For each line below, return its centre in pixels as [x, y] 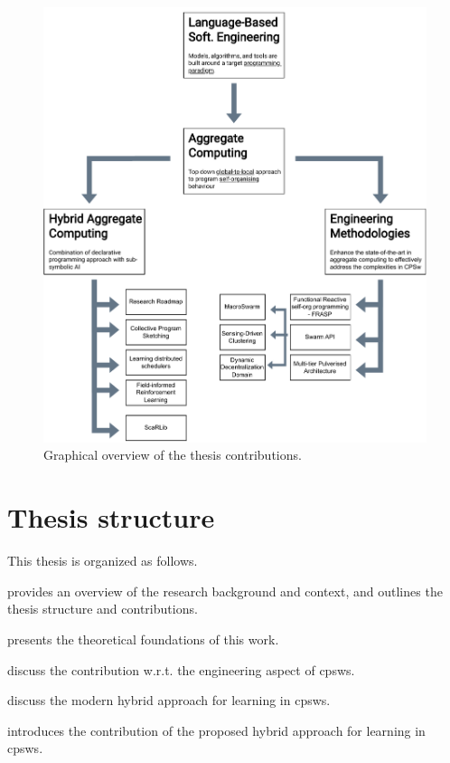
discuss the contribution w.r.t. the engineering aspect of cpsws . [181, 669]
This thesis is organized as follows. [103, 561]
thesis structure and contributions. [103, 609]
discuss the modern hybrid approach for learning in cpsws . [169, 700]
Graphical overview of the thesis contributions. [173, 455]
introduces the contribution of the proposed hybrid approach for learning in [216, 730]
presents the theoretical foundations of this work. [143, 639]
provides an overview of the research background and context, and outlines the [225, 591]
